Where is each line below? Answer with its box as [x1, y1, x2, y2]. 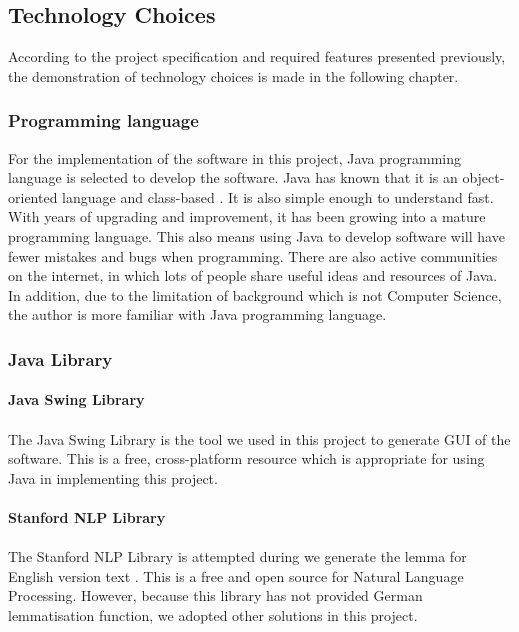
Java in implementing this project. [8, 467, 218, 488]
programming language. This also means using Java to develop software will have [8, 225, 505, 246]
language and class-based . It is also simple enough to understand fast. [62, 186, 494, 207]
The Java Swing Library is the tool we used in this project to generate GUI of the [8, 428, 511, 449]
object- [462, 167, 505, 188]
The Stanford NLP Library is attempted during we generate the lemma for [8, 546, 467, 567]
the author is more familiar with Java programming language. [8, 304, 387, 325]
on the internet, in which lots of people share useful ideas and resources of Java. [8, 265, 498, 286]
